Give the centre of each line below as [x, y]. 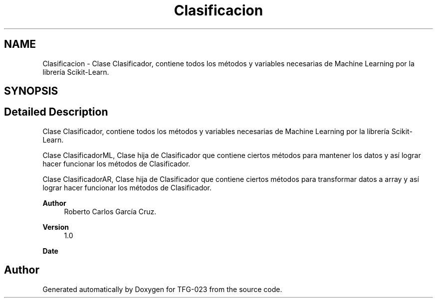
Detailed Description [56, 112]
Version [56, 227]
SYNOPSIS [31, 91]
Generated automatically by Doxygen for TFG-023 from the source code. [162, 289]
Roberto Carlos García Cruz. [110, 211]
